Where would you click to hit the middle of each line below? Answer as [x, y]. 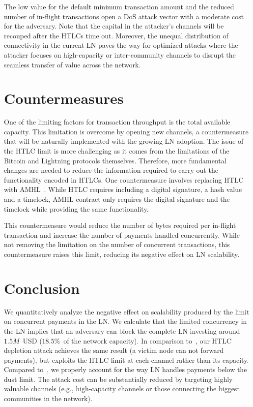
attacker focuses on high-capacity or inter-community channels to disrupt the [120, 54]
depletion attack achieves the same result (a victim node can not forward [114, 350]
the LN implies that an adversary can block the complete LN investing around [122, 330]
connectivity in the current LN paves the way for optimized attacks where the [121, 45]
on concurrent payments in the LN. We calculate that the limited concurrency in [126, 321]
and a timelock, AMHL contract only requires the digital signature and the [117, 199]
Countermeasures [64, 98]
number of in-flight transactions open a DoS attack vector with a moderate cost [124, 16]
